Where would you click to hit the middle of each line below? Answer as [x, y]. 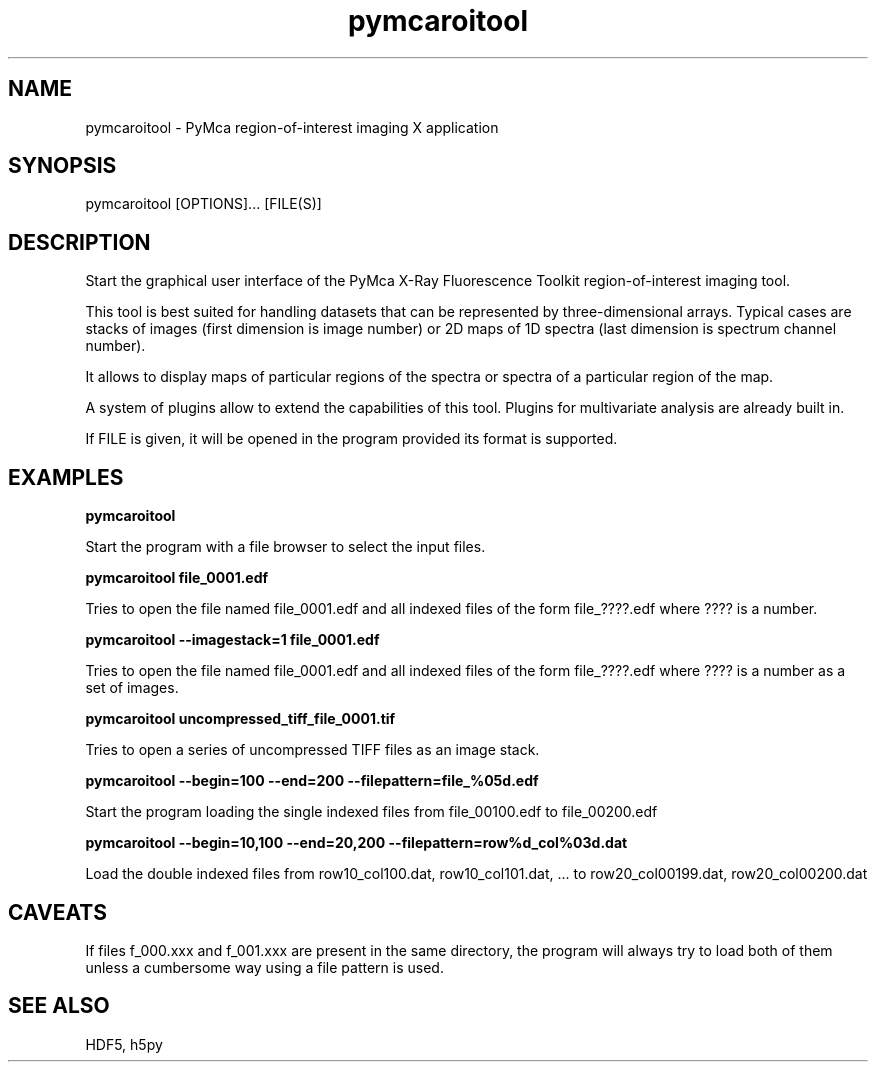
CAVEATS [57, 912]
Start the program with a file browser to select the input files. [285, 547]
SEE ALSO [59, 1006]
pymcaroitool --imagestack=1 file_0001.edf [232, 640]
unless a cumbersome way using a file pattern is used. [264, 967]
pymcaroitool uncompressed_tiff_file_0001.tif [240, 719]
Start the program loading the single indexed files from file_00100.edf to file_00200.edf [371, 812]
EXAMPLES [66, 477]
